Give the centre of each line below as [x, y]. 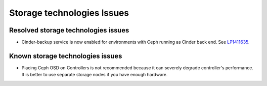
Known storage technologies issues [66, 56]
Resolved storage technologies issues [69, 30]
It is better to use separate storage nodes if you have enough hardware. [94, 75]
